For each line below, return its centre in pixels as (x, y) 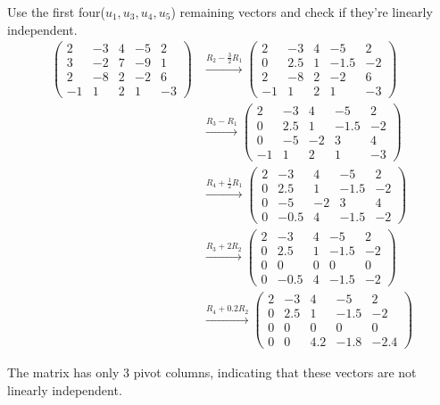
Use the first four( (56, 12)
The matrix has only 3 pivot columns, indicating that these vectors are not (212, 372)
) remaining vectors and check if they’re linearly (302, 12)
